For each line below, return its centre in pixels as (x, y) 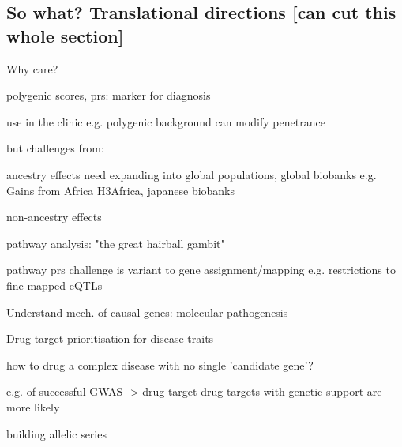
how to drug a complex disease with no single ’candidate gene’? (160, 364)
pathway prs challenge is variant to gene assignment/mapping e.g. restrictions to (201, 270)
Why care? (32, 68)
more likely (33, 406)
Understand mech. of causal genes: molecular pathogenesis (147, 312)
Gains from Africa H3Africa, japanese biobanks (121, 190)
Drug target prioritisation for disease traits (110, 338)
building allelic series (56, 433)
